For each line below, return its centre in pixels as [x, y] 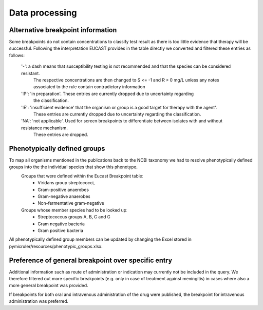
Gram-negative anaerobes [64, 196]
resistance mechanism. [45, 128]
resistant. [30, 73]
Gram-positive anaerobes [63, 190]
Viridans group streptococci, [66, 183]
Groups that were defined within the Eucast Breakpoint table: [82, 176]
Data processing [43, 13]
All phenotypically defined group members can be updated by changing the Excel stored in [100, 239]
